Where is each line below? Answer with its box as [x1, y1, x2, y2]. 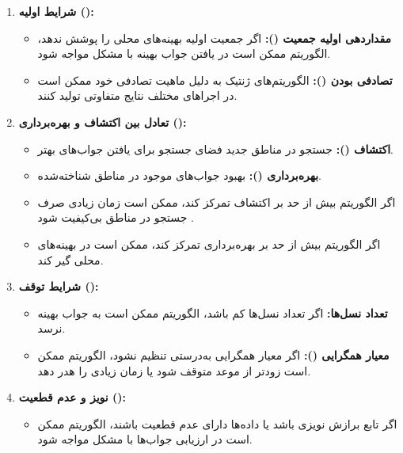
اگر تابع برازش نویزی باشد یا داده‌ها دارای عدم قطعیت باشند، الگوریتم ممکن [37, 415, 397, 432]
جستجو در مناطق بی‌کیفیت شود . [37, 209, 194, 226]
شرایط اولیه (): [18, 3, 94, 19]
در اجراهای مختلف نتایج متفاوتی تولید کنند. [37, 87, 238, 104]
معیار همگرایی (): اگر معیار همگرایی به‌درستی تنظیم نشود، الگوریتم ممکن [37, 346, 390, 363]
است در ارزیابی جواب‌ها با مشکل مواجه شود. [37, 431, 253, 447]
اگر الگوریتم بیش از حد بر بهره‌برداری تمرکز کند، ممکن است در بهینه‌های [37, 235, 381, 252]
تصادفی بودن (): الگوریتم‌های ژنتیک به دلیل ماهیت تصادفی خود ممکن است [37, 71, 393, 88]
